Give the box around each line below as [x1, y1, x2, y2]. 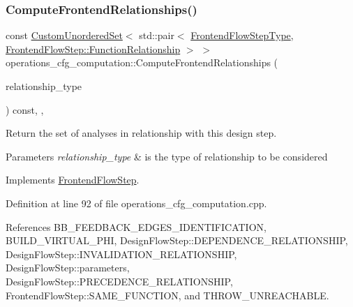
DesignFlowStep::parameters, [6, 260, 130, 275]
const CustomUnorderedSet [6, 28, 123, 43]
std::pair [139, 28, 174, 43]
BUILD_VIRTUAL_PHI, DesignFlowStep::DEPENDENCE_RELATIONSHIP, [6, 233, 348, 248]
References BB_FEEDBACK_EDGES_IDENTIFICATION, [6, 219, 266, 234]
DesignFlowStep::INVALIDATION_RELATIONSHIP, [6, 246, 237, 261]
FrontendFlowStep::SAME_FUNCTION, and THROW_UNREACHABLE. [6, 287, 329, 302]
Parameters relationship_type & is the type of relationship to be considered [6, 149, 328, 163]
